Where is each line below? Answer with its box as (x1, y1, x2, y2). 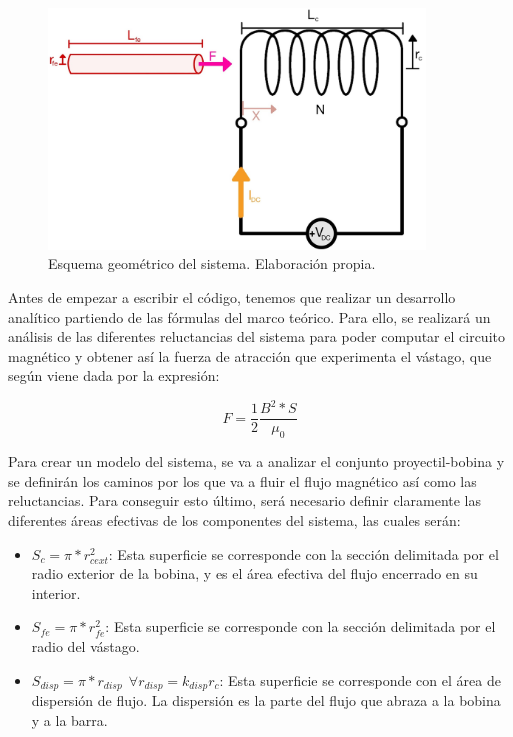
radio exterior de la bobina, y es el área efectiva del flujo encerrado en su (31, 563, 478, 584)
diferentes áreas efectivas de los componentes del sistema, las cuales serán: (8, 510, 461, 531)
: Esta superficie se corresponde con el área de (219, 669, 501, 690)
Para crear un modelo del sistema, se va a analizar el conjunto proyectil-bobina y (8, 451, 505, 472)
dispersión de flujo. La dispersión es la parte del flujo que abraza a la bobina (31, 690, 501, 711)
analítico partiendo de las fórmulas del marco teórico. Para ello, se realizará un (8, 306, 491, 327)
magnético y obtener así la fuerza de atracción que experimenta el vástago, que (8, 345, 492, 366)
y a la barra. (31, 709, 108, 730)
